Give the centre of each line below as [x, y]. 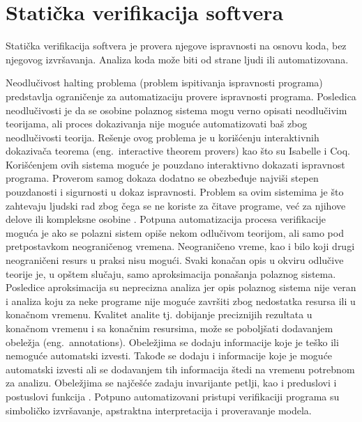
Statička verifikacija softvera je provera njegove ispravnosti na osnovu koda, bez [176, 46]
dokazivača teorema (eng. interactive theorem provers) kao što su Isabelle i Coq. [178, 151]
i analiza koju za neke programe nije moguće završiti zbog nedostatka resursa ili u [181, 300]
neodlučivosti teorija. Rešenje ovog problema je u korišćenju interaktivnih [163, 137]
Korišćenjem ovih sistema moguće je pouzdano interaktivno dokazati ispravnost [175, 164]
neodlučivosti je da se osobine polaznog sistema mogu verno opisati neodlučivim [176, 110]
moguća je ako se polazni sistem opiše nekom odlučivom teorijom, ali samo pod [175, 232]
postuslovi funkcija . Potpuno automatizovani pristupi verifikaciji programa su [173, 396]
